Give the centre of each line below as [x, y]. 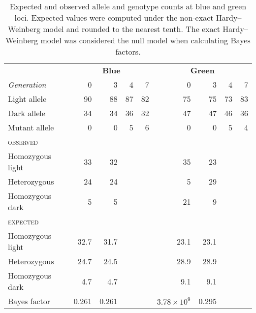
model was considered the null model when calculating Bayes [145, 40]
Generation [27, 84]
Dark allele [27, 113]
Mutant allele [31, 127]
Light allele [27, 99]
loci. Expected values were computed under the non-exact [114, 17]
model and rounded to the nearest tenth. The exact [131, 29]
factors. [128, 51]
